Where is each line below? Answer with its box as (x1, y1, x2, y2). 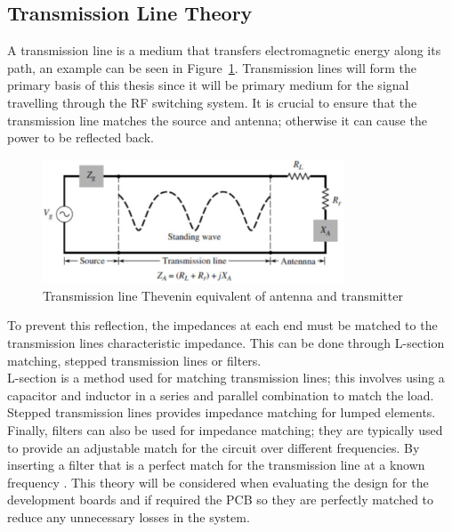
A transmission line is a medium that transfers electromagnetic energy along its (7, 41, 441, 60)
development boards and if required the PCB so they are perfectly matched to (7, 490, 434, 509)
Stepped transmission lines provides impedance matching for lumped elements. (7, 403, 436, 422)
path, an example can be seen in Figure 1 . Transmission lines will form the (7, 58, 416, 77)
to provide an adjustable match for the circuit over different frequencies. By (7, 438, 420, 456)
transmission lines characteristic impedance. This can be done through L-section (7, 334, 445, 351)
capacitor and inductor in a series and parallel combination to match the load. (7, 385, 434, 404)
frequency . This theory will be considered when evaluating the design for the (7, 472, 429, 491)
